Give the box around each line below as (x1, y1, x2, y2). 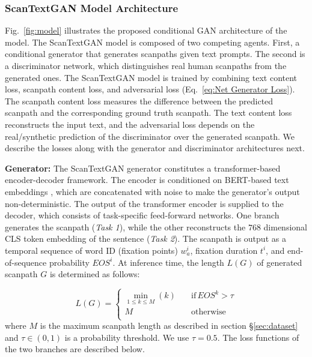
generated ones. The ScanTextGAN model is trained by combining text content (5, 71, 298, 83)
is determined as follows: (49, 268, 140, 280)
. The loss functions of (217, 331, 299, 343)
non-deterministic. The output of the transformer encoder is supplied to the (5, 197, 284, 209)
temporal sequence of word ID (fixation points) (5, 244, 178, 256)
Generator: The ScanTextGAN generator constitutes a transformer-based (5, 161, 281, 174)
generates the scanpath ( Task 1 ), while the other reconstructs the (5, 220, 246, 233)
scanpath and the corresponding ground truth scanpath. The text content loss (5, 106, 292, 119)
